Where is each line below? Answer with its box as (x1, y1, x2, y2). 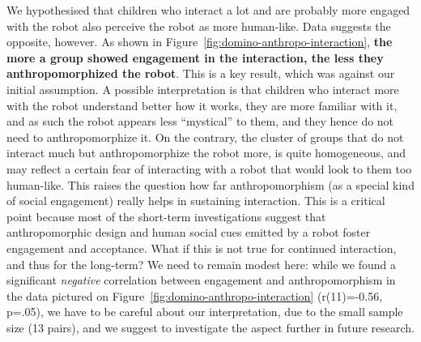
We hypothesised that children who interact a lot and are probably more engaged (6, 2, 410, 18)
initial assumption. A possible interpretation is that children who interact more (6, 80, 399, 97)
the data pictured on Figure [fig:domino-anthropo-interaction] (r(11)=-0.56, (6, 287, 383, 304)
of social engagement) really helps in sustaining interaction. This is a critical (6, 192, 385, 209)
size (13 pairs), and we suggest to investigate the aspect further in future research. (6, 318, 415, 336)
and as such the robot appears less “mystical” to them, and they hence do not (6, 113, 394, 130)
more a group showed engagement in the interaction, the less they (6, 49, 384, 66)
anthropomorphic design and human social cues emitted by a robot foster (6, 224, 371, 241)
